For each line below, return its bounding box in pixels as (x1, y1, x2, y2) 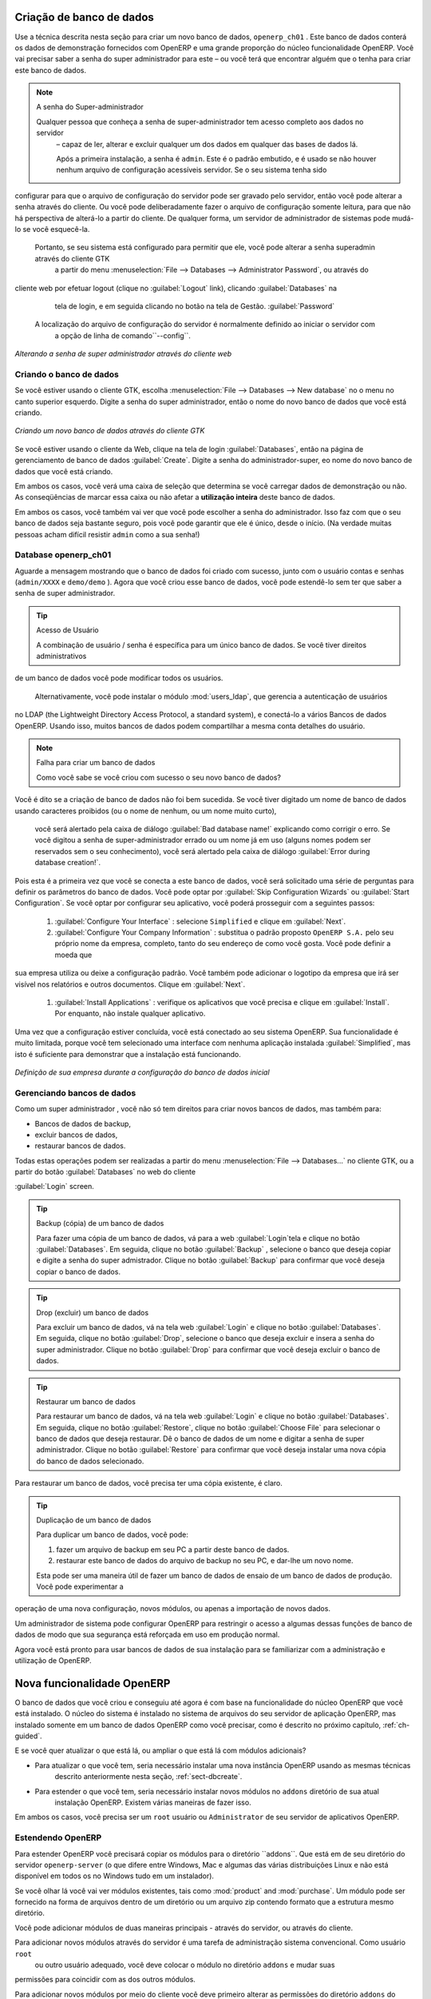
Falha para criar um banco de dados (36, 758, 156, 768)
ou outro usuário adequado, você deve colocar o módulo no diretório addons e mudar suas (34, 1960, 335, 1970)
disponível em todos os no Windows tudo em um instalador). (14, 1871, 215, 1881)
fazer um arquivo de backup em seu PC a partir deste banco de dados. (56, 1544, 290, 1554)
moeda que (54, 950, 93, 960)
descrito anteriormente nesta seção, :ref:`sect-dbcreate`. (54, 1772, 243, 1782)
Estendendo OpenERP (14, 1832, 102, 1843)
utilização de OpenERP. (14, 1655, 92, 1665)
